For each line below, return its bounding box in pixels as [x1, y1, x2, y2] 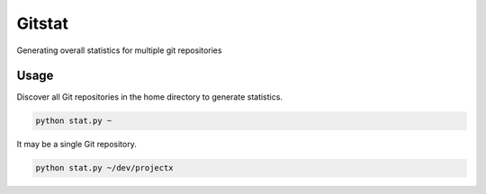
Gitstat [16, 13, 69, 33]
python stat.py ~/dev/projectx [35, 163, 175, 173]
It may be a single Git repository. [16, 139, 137, 150]
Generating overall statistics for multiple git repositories [16, 45, 222, 56]
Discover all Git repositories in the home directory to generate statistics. [16, 92, 283, 102]
